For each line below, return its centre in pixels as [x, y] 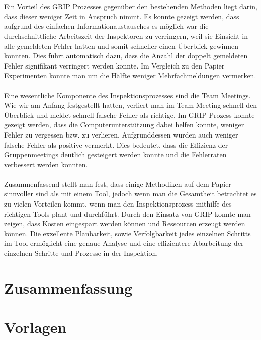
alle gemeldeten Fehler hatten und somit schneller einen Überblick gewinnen [121, 46]
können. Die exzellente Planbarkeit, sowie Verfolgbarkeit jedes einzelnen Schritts [127, 233]
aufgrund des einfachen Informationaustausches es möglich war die [106, 26]
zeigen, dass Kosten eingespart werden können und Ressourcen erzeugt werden [125, 223]
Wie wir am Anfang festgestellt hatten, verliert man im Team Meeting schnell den [131, 105]
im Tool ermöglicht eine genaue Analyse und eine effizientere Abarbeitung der [124, 243]
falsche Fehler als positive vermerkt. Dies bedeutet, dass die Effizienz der [116, 144]
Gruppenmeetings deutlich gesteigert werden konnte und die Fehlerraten [115, 154]
